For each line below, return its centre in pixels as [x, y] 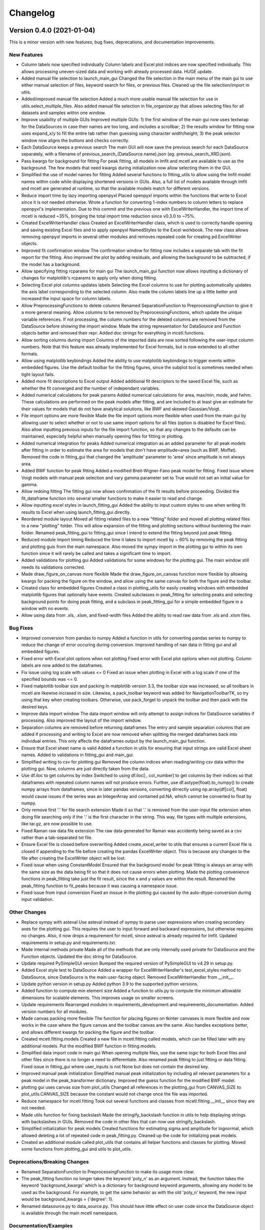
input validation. [38, 899]
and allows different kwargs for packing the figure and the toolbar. [88, 1032]
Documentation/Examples [41, 1226]
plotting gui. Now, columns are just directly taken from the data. [85, 769]
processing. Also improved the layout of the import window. [81, 720]
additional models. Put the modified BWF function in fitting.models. [89, 1046]
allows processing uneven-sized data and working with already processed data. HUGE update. [117, 71]
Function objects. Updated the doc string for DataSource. [79, 956]
